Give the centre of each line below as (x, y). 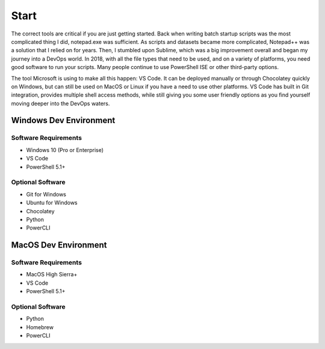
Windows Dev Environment (63, 120)
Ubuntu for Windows (52, 203)
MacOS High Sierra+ (52, 275)
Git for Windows (46, 194)
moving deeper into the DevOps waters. (60, 103)
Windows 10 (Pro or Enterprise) (65, 150)
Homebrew (40, 327)
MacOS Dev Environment (59, 245)
